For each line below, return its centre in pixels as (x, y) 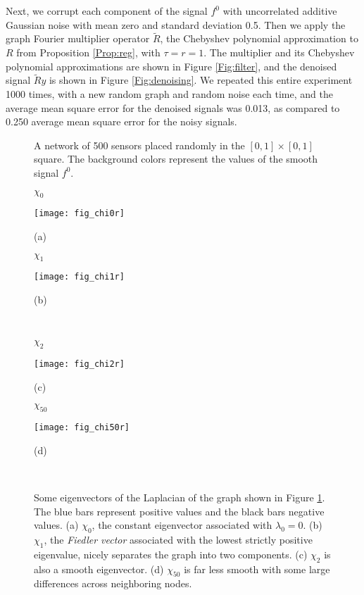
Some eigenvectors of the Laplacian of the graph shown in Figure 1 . (180, 497)
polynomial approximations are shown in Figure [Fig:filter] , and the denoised (171, 66)
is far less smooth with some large (257, 569)
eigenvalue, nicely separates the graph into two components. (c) (171, 554)
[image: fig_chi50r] (82, 428)
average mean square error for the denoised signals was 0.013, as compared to (173, 107)
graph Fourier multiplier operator (78, 38)
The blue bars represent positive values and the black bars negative (179, 511)
